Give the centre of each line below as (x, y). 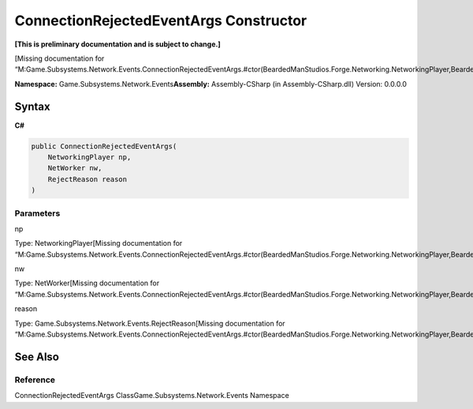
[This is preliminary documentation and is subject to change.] (117, 44)
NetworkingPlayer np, (89, 157)
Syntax (32, 106)
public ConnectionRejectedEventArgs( (104, 146)
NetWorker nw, (75, 168)
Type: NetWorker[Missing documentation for (87, 283)
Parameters (37, 213)
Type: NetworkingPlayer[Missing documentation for (99, 244)
